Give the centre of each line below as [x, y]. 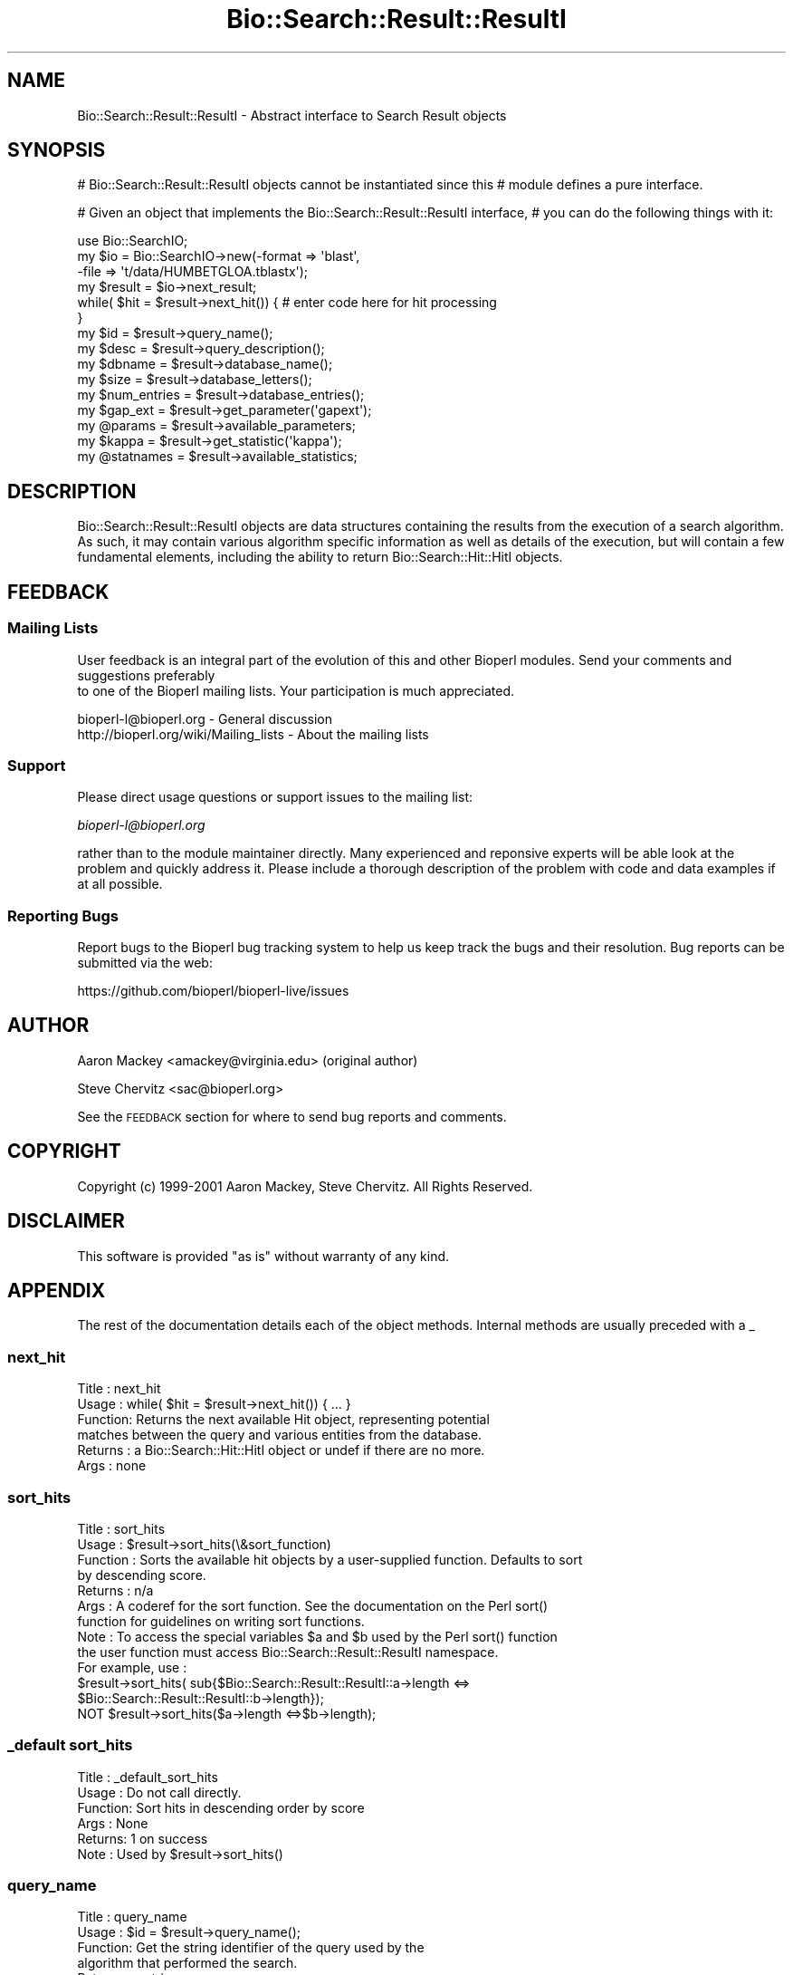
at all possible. [120, 884]
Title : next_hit [119, 1389]
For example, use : [132, 1667]
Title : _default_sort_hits [148, 1777]
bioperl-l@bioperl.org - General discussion [205, 718]
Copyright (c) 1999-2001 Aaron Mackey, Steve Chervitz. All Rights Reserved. [305, 1186]
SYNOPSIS [57, 150]
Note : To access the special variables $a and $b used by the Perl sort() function [317, 1636]
